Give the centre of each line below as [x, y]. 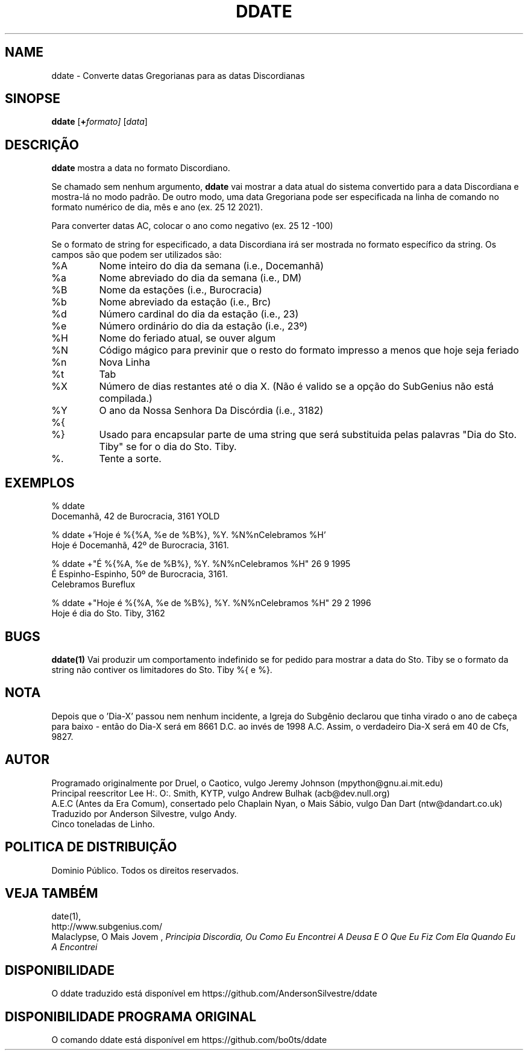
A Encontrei [74, 947]
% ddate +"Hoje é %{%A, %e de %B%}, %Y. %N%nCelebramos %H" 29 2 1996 [211, 603]
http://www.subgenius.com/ [107, 927]
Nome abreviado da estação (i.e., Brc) [185, 302]
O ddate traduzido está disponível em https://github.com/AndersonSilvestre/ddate [214, 994]
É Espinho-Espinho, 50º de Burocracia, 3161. [140, 574]
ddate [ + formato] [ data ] [99, 122]
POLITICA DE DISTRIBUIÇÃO [91, 847]
